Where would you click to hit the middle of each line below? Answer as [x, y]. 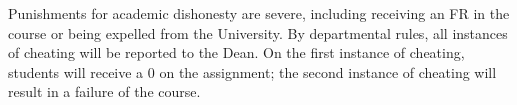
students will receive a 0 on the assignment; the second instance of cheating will [252, 71]
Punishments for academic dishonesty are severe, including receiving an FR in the [259, 13]
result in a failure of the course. [104, 91]
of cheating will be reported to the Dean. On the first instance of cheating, [236, 52]
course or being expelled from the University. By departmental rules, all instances [258, 32]
